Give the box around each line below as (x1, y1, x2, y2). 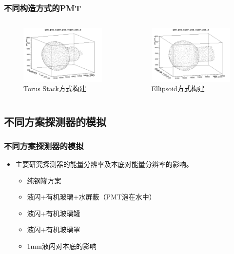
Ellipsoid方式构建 (151, 83, 205, 94)
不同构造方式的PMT (4, 1, 81, 14)
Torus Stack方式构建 (23, 83, 86, 94)
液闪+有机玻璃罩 (27, 224, 80, 234)
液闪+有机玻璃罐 (27, 208, 80, 218)
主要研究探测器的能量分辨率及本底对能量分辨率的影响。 (15, 158, 193, 169)
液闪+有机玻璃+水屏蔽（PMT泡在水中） (27, 192, 156, 202)
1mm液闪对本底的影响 (27, 240, 97, 251)
